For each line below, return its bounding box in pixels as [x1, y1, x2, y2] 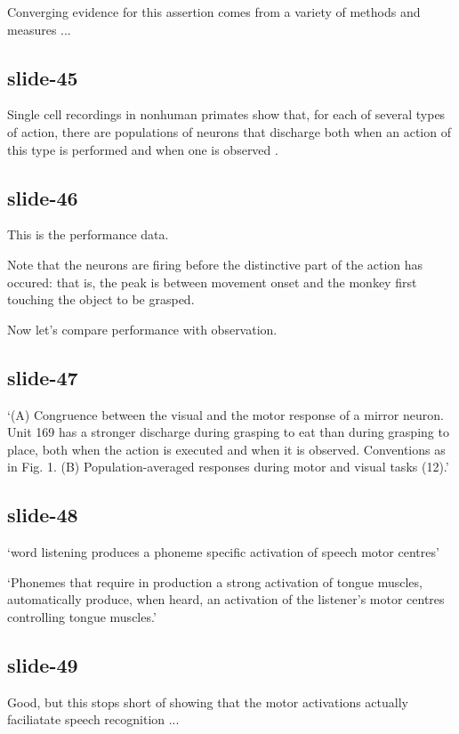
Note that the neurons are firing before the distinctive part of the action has [7, 254, 423, 273]
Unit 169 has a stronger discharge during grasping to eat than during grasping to [7, 423, 449, 441]
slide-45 [7, 63, 78, 91]
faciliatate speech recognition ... [7, 710, 180, 729]
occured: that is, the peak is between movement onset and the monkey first [7, 272, 417, 291]
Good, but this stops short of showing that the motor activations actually [7, 692, 408, 711]
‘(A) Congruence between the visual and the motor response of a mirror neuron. [7, 405, 444, 423]
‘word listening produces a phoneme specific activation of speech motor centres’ [7, 543, 439, 561]
